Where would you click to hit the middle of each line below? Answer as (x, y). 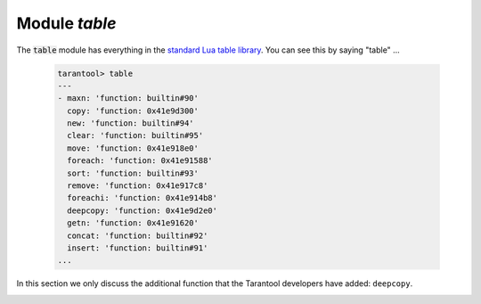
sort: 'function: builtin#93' (133, 173)
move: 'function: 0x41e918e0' (133, 148)
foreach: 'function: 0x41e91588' (140, 161)
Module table (66, 23)
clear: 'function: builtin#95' (135, 136)
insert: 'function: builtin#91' (138, 248)
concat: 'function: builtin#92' (138, 235)
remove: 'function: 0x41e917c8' (138, 186)
